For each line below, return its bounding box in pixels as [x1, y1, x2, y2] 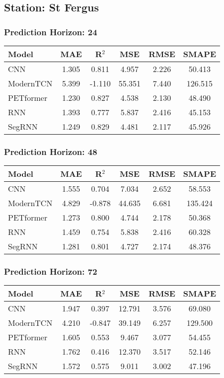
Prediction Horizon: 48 [4, 145, 97, 157]
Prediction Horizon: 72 [4, 265, 97, 278]
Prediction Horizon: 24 [4, 25, 97, 38]
